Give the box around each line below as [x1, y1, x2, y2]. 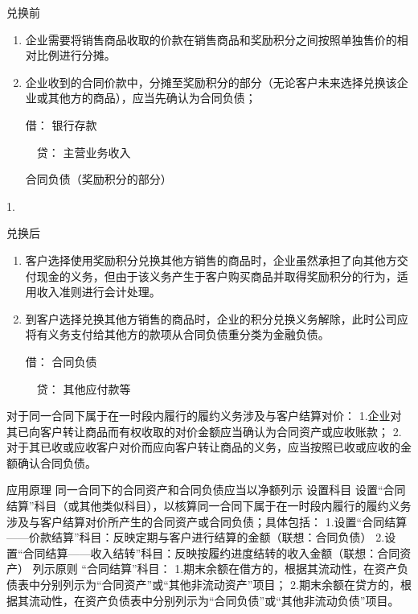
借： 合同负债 [25, 352, 97, 369]
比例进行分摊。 [36, 47, 116, 64]
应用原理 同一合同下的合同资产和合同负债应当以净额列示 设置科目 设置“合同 [6, 481, 406, 498]
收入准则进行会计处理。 [36, 283, 161, 300]
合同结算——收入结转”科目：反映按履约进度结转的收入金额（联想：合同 [23, 544, 400, 561]
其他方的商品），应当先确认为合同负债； [47, 89, 256, 106]
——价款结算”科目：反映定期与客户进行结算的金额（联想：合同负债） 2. [6, 529, 385, 546]
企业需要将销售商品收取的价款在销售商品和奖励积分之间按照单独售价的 [25, 31, 397, 47]
